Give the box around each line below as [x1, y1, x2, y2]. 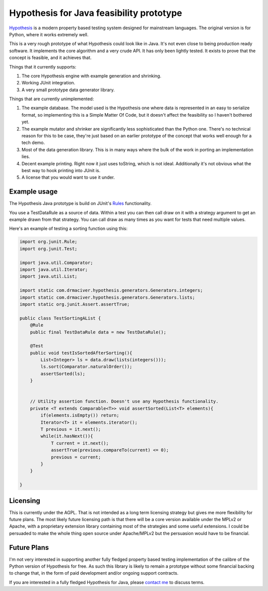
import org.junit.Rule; [19, 239, 78, 245]
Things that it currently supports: [9, 64, 76, 69]
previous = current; [51, 454, 101, 460]
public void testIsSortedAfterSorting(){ [30, 350, 133, 356]
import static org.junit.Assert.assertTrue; [19, 301, 130, 307]
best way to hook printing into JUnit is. [21, 167, 101, 173]
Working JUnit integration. [21, 80, 75, 86]
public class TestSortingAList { [19, 315, 101, 321]
